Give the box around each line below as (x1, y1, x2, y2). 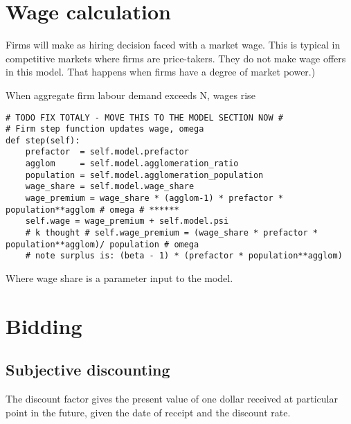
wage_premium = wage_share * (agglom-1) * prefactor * (25, 193, 283, 204)
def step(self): (6, 135, 80, 145)
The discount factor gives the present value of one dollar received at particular (6, 391, 338, 406)
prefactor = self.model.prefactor (25, 147, 189, 157)
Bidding (6, 311, 82, 339)
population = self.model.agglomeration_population (25, 170, 264, 180)
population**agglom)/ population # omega (6, 239, 199, 249)
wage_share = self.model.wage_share (25, 182, 195, 192)
